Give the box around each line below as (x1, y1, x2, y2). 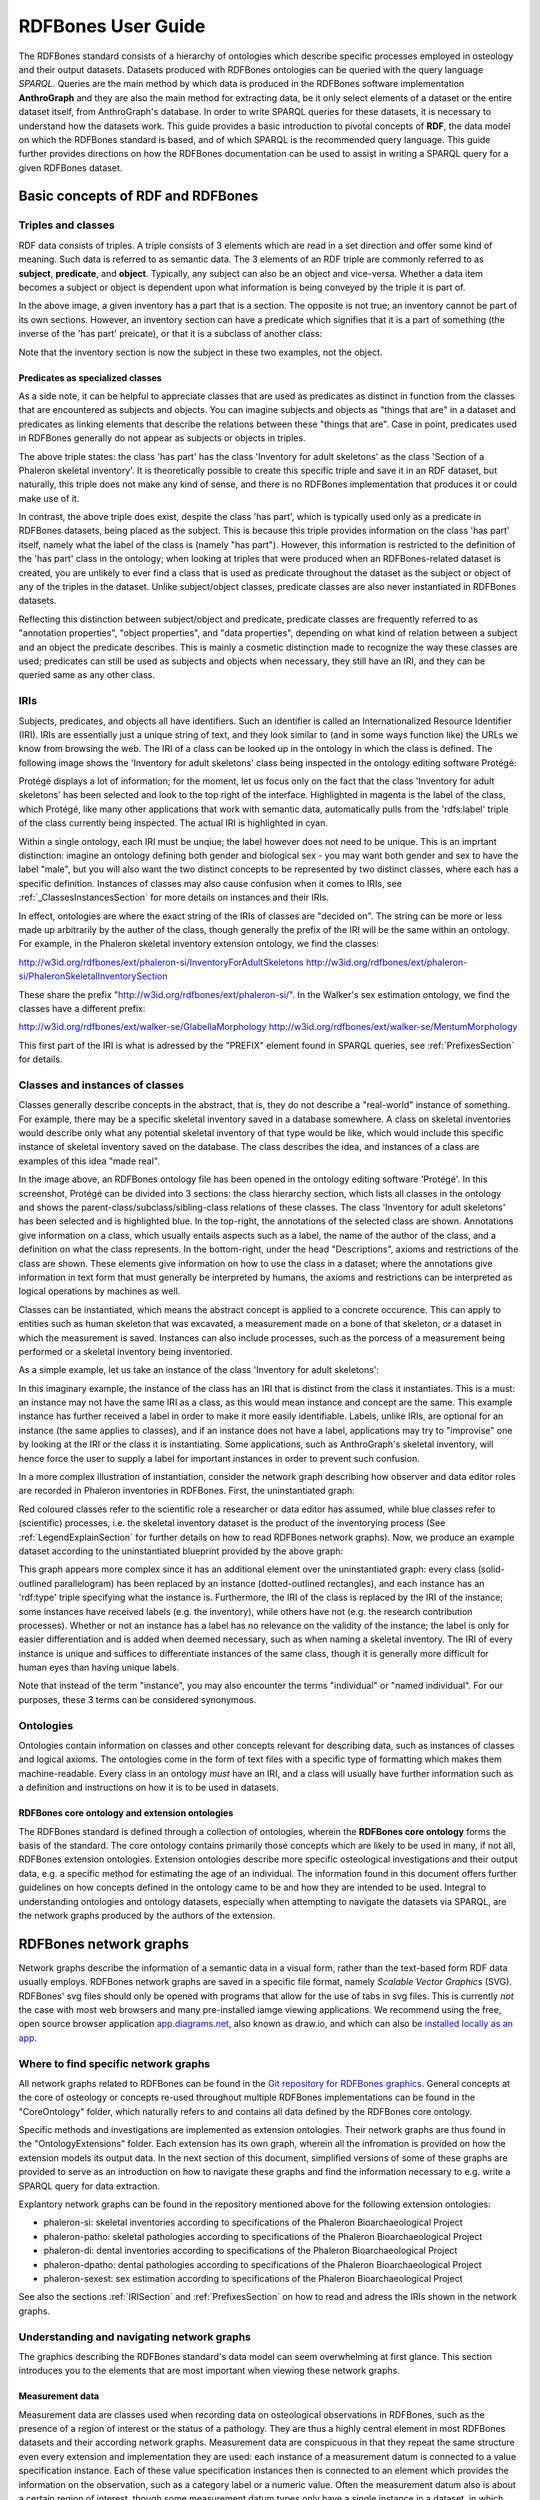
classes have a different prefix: (18, 1002, 146, 1014)
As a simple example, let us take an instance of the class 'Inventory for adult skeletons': (18, 1364, 380, 1376)
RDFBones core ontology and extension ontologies (18, 1807, 234, 1819)
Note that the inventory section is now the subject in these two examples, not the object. (18, 346, 384, 358)
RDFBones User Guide (18, 15, 206, 37)
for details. (18, 1053, 63, 1065)
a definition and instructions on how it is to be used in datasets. (18, 1781, 279, 1794)
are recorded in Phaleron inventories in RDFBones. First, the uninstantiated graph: (18, 1485, 355, 1497)
